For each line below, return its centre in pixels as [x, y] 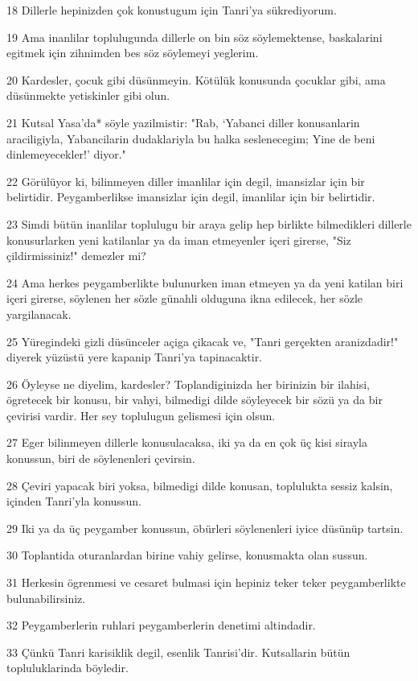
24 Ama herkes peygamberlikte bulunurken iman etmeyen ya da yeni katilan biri [205, 282]
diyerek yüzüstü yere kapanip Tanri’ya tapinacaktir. [135, 357]
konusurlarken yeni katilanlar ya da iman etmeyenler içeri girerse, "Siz [179, 239]
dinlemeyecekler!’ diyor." [66, 154]
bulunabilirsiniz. [46, 598]
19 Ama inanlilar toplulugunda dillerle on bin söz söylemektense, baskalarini [195, 37]
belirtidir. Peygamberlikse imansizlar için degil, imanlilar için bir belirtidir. [191, 197]
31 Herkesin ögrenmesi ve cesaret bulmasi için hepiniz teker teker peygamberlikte [206, 582]
